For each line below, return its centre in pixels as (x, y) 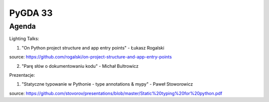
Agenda (22, 26)
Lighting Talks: (24, 39)
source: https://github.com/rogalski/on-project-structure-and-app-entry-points (90, 57)
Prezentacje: (22, 75)
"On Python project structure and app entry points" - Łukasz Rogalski (93, 48)
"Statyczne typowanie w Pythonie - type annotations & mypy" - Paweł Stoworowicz (107, 84)
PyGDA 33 (31, 13)
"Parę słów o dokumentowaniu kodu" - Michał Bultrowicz (80, 66)
